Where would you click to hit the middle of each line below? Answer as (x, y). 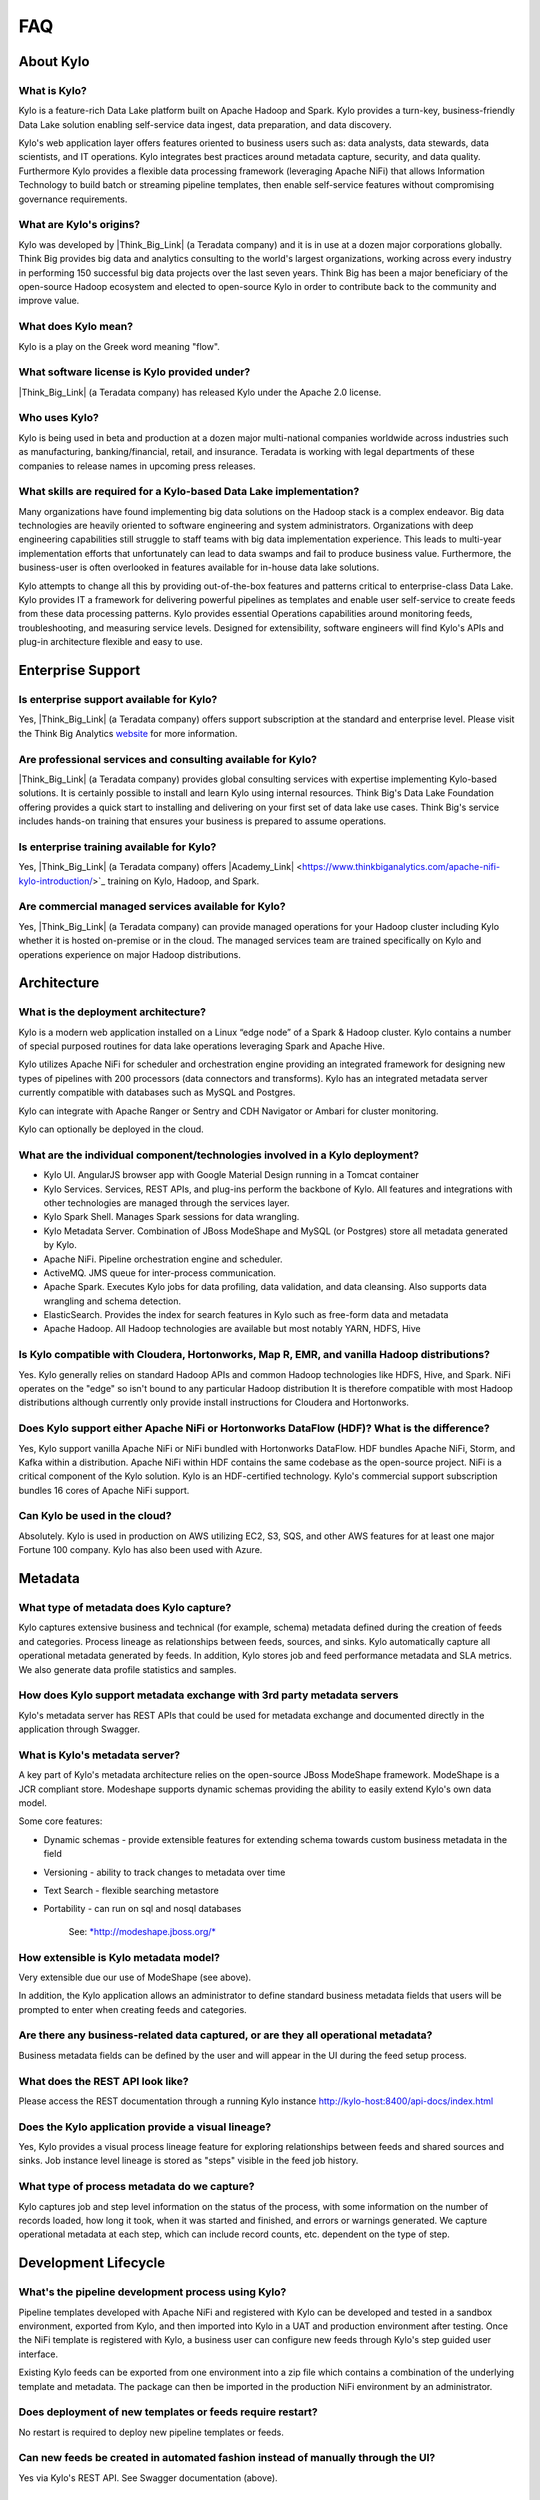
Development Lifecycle (92, 2263)
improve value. (49, 301)
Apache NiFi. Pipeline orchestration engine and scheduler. (163, 1259)
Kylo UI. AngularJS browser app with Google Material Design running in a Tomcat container (231, 1175)
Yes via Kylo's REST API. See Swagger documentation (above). (148, 2477)
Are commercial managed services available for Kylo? (152, 907)
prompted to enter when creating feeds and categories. (132, 2009)
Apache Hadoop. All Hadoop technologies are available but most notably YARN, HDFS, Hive (232, 1329)
